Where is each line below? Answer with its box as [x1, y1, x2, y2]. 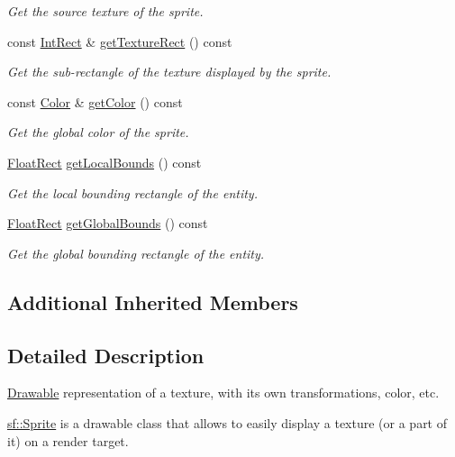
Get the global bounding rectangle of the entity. [7, 243, 265, 262]
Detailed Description [7, 341, 205, 369]
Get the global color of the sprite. [7, 123, 189, 142]
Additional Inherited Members [7, 288, 298, 315]
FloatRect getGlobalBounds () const [7, 214, 208, 233]
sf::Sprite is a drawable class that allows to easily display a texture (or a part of [7, 413, 448, 432]
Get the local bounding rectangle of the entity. [7, 183, 258, 202]
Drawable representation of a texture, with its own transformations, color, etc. [7, 383, 440, 402]
